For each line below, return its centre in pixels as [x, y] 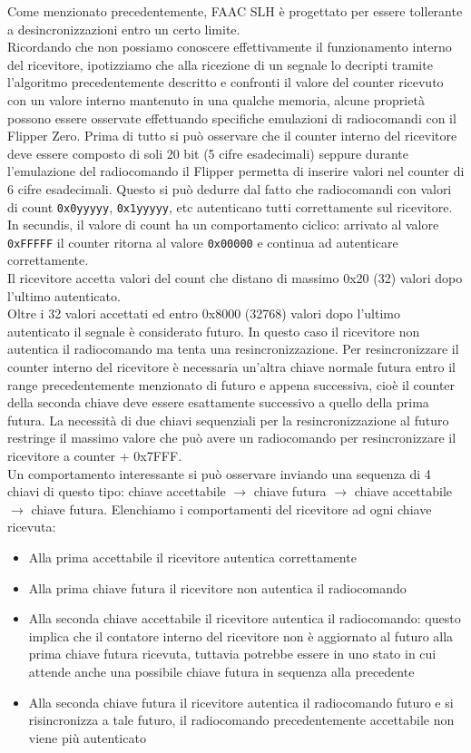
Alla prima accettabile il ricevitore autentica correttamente [192, 557]
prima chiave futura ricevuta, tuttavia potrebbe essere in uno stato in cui [232, 654]
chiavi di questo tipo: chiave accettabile [117, 491]
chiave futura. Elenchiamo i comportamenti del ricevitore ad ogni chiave [231, 509]
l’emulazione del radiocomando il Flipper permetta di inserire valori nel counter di [236, 171]
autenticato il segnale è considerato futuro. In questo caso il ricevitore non [214, 331]
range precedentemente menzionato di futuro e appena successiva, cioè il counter [231, 384]
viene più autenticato [87, 737]
